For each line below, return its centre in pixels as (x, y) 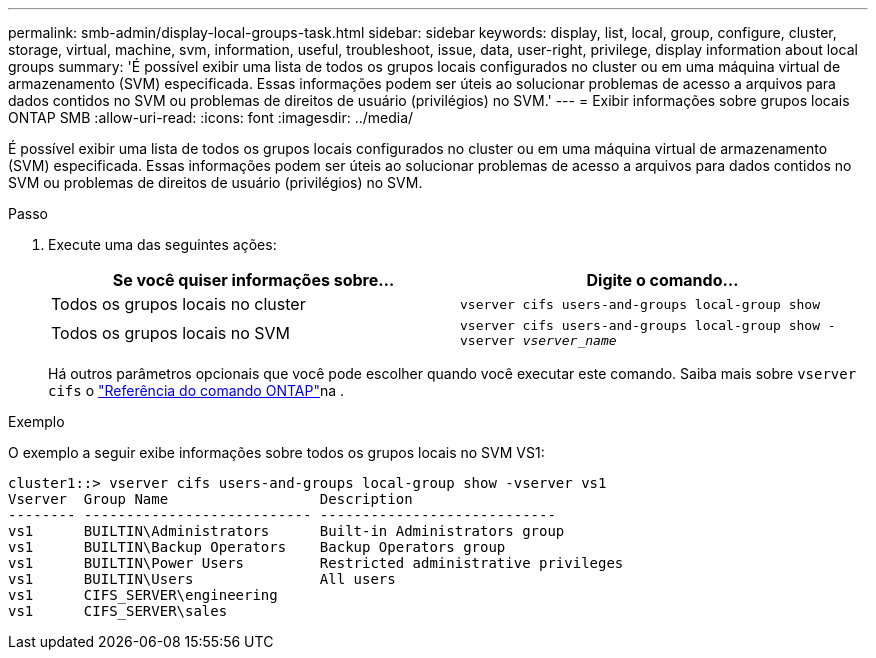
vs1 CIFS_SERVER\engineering (143, 595)
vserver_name (569, 340)
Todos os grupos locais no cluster (178, 304)
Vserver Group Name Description (210, 499)
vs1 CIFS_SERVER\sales (118, 611)
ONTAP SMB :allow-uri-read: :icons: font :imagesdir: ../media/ (211, 117)
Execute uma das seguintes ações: (162, 244)
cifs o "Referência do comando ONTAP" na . (196, 390)
